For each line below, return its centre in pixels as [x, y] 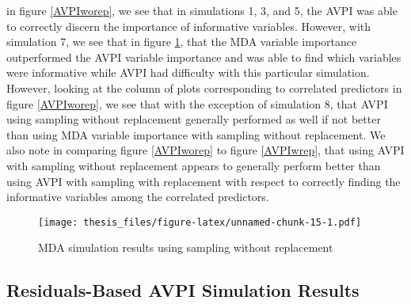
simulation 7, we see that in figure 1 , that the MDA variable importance [182, 42]
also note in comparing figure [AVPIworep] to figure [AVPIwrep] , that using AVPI [205, 150]
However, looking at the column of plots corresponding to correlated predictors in [204, 87]
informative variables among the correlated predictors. [138, 197]
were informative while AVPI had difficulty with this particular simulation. [188, 72]
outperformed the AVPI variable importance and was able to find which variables [204, 57]
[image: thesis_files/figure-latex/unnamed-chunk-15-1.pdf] [200, 222]
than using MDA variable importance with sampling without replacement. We [196, 134]
